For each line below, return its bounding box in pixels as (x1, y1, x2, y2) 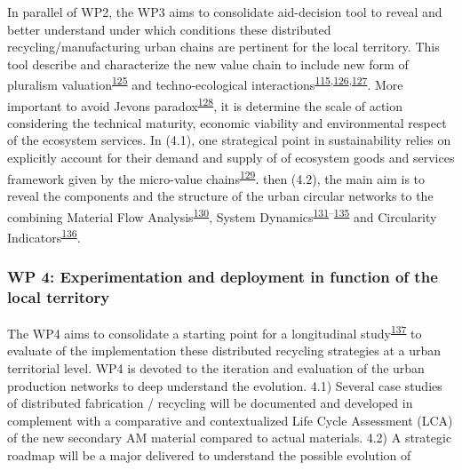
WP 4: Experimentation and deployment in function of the (7, 265, 438, 287)
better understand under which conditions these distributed (7, 20, 331, 38)
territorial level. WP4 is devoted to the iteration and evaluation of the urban (7, 358, 425, 377)
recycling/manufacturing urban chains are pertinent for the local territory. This (7, 37, 440, 56)
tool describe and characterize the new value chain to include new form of (7, 54, 409, 73)
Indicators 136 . (7, 225, 81, 246)
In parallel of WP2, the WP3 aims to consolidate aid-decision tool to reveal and (7, 3, 442, 20)
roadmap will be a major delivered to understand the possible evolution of (7, 445, 411, 464)
